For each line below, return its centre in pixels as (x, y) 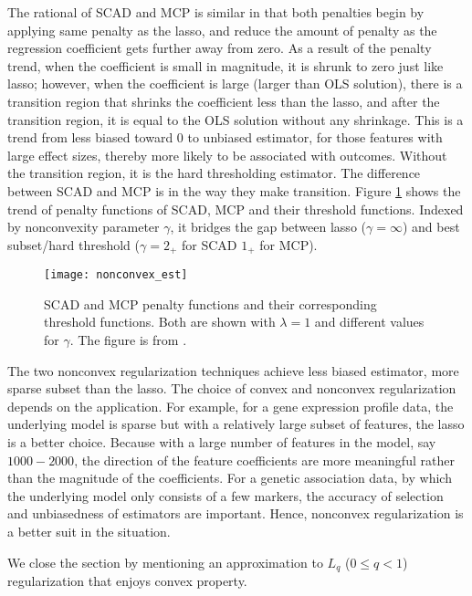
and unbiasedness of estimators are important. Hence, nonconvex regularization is (236, 513)
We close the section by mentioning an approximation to (165, 562)
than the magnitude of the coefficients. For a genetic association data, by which (230, 478)
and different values (369, 322)
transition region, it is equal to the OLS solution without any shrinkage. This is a (236, 119)
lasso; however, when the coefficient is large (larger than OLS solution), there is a (235, 84)
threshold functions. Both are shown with (160, 322)
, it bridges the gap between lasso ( (268, 227)
